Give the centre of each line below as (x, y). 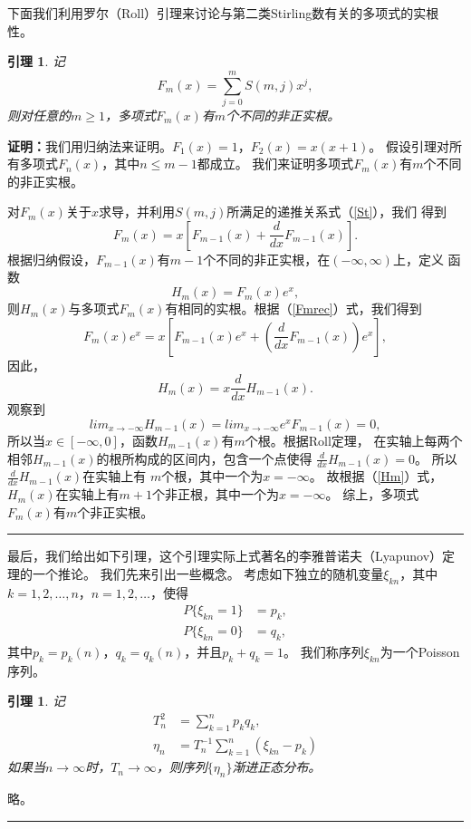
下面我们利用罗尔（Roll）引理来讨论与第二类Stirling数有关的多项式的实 (217, 13)
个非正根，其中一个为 (215, 494)
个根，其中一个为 (212, 476)
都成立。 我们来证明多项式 (275, 164)
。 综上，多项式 (372, 494)
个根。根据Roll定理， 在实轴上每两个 (354, 440)
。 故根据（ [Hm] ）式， (376, 476)
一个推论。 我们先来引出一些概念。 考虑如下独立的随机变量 (208, 573)
